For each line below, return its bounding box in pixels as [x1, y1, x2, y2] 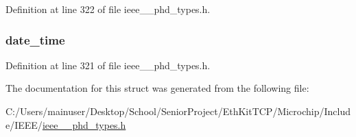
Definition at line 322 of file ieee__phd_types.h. [5, 2, 211, 16]
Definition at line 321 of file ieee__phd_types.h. [5, 58, 211, 72]
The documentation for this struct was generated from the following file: [5, 81, 309, 95]
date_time [5, 31, 65, 48]
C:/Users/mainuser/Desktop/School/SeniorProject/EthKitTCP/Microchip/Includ [5, 104, 351, 118]
